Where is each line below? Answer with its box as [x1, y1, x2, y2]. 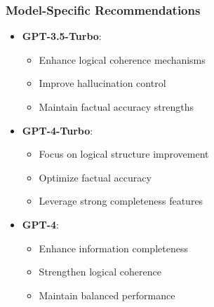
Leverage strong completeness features [39, 193, 203, 208]
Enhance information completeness [39, 240, 188, 255]
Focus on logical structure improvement [39, 146, 209, 161]
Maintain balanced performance [39, 287, 175, 302]
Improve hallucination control [39, 76, 166, 90]
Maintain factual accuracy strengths [39, 100, 194, 114]
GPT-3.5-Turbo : [22, 29, 102, 43]
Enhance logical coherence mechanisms [39, 52, 206, 67]
